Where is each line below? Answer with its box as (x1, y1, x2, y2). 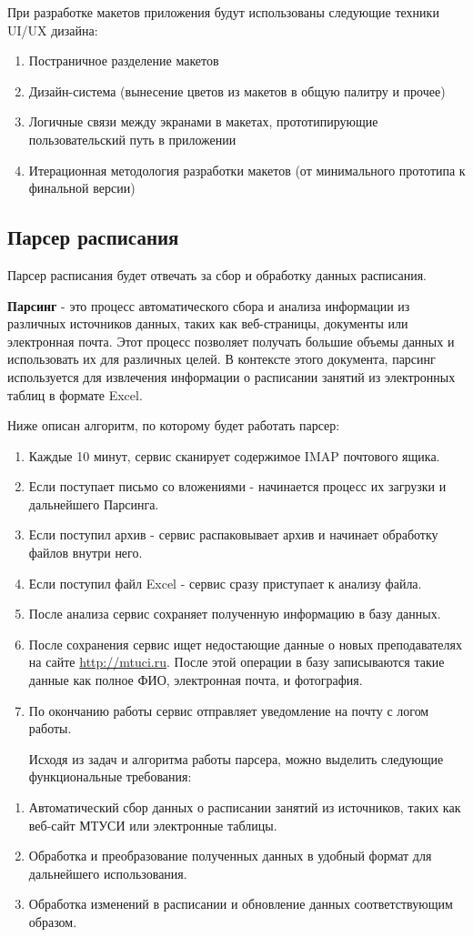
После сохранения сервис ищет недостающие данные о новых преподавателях (28, 634, 462, 653)
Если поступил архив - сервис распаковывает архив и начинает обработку (28, 525, 438, 544)
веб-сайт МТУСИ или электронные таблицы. (28, 815, 277, 834)
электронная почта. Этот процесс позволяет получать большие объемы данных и (7, 331, 455, 350)
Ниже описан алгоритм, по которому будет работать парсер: (7, 416, 340, 435)
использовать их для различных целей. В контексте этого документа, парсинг (7, 349, 436, 368)
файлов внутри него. (28, 543, 143, 562)
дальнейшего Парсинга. (28, 494, 159, 513)
